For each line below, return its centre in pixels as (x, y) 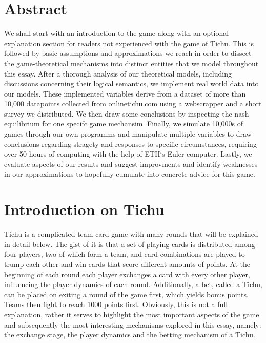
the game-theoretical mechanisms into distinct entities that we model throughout (131, 63)
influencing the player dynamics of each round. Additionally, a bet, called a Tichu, (133, 284)
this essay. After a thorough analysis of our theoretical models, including (118, 73)
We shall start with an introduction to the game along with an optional (117, 33)
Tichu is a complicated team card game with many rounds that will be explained (131, 234)
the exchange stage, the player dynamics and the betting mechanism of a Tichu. (130, 335)
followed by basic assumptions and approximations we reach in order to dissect (128, 53)
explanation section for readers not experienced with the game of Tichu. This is (129, 43)
